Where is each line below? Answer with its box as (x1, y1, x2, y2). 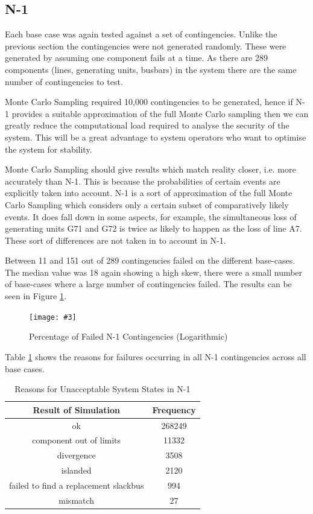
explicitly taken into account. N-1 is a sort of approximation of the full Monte (5, 186, 292, 199)
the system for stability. (5, 142, 92, 155)
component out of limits (32, 434, 121, 446)
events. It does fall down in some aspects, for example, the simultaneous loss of (5, 210, 297, 223)
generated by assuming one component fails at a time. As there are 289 (5, 51, 268, 64)
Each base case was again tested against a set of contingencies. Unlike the (5, 28, 277, 40)
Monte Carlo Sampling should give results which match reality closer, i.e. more (5, 163, 296, 176)
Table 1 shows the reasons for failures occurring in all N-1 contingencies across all (5, 350, 306, 363)
